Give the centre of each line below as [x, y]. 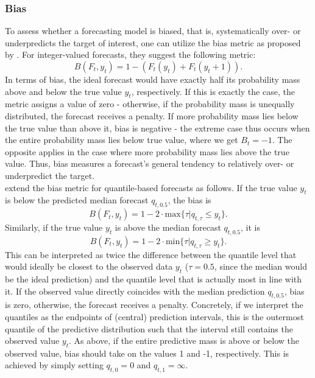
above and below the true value [63, 91]
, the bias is [189, 200]
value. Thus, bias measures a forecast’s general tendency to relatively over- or [150, 163]
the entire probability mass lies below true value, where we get [122, 140]
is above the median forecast [168, 227]
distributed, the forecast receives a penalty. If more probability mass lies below [152, 115]
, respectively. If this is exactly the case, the [213, 91]
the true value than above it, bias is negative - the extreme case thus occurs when [157, 128]
